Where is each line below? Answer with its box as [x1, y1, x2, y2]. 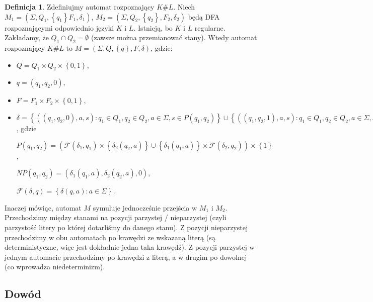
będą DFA [188, 11, 220, 22]
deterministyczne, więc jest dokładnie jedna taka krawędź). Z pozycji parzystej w [5, 242, 255, 252]
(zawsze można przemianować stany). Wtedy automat [91, 32, 257, 43]
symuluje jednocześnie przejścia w [93, 202, 197, 213]
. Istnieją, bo [133, 22, 173, 33]
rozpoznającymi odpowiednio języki [5, 22, 114, 33]
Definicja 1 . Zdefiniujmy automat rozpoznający [5, 2, 155, 12]
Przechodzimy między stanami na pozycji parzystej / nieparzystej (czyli [5, 212, 227, 223]
